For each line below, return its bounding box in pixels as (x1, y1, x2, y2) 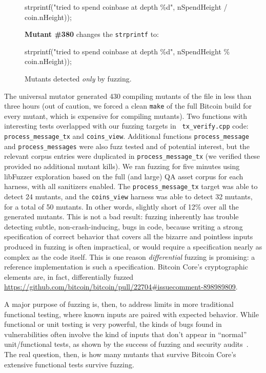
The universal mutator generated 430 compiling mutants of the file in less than (4, 90, 252, 101)
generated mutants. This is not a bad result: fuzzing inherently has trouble (4, 211, 239, 222)
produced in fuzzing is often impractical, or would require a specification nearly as (4, 241, 262, 252)
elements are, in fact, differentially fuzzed (4, 271, 134, 282)
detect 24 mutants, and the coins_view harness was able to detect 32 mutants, (4, 191, 253, 201)
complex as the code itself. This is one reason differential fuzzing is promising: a (4, 251, 255, 262)
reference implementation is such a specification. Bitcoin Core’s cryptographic (4, 261, 248, 272)
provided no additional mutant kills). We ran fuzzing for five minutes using (4, 161, 240, 172)
